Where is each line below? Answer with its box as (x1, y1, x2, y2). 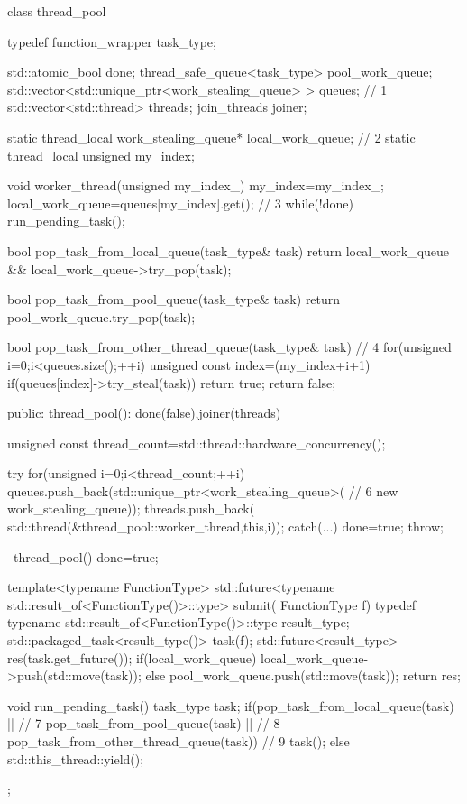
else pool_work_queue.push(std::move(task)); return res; (145, 666, 461, 685)
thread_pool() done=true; (13, 547, 159, 566)
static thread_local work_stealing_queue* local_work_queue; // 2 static (7, 127, 416, 146)
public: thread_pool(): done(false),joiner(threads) (7, 403, 281, 422)
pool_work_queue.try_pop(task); (7, 307, 196, 326)
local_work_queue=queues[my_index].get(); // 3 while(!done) (7, 193, 353, 212)
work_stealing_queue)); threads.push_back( (7, 499, 255, 518)
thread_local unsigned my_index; (7, 145, 195, 164)
